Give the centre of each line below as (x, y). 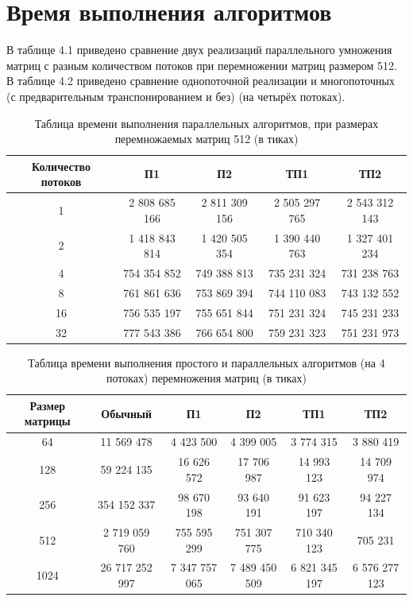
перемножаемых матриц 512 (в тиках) (206, 139)
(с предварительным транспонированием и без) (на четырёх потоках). (176, 96)
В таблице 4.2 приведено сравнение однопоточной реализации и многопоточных (201, 81)
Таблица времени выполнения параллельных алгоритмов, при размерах (206, 123)
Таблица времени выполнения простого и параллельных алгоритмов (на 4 (206, 362)
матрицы (47, 421)
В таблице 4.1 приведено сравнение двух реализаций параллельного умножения (199, 50)
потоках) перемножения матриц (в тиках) (206, 378)
